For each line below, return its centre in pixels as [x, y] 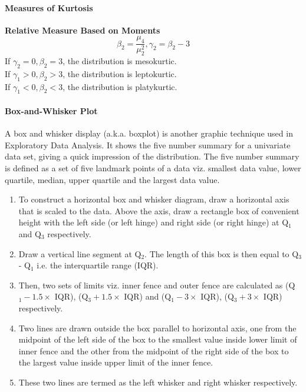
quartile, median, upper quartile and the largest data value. [112, 179]
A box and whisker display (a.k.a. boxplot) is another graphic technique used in [149, 133]
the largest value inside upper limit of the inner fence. [116, 362]
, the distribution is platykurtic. [120, 86]
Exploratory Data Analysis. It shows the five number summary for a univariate [148, 144]
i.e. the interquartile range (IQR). [98, 265]
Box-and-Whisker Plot [51, 111]
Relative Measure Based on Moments [83, 30]
